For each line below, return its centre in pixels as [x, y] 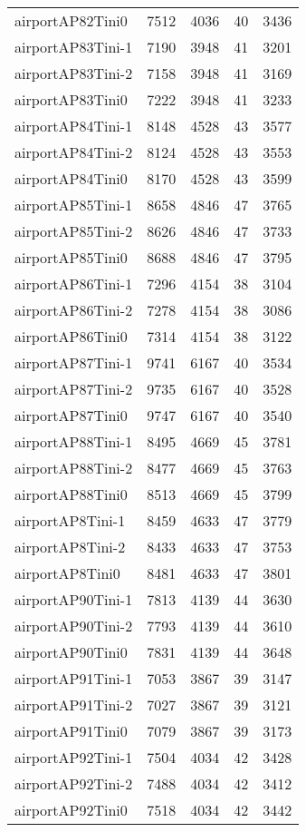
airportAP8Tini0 [67, 573]
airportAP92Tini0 [71, 810]
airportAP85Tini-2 [74, 231]
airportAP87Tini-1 [74, 362]
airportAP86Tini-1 [74, 284]
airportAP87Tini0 [71, 415]
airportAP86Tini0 [71, 336]
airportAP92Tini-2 [74, 783]
